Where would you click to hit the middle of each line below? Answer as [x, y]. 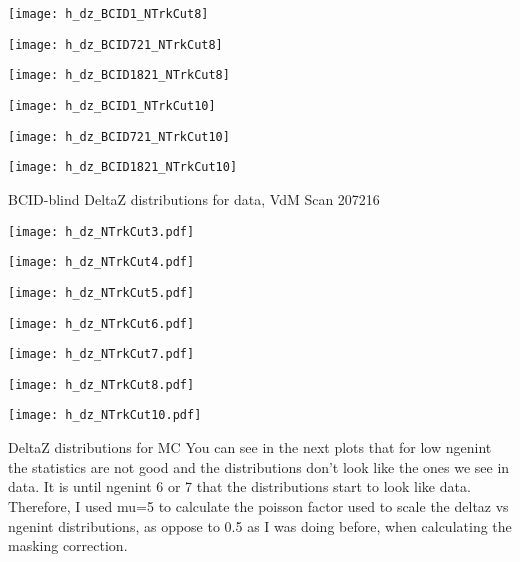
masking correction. [68, 545]
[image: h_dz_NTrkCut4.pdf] [101, 262]
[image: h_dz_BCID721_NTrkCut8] [115, 44]
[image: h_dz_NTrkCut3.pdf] [101, 231]
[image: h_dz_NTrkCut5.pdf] [101, 292]
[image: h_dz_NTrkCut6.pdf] [101, 323]
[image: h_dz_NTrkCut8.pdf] [101, 384]
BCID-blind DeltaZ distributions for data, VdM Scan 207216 [194, 198]
